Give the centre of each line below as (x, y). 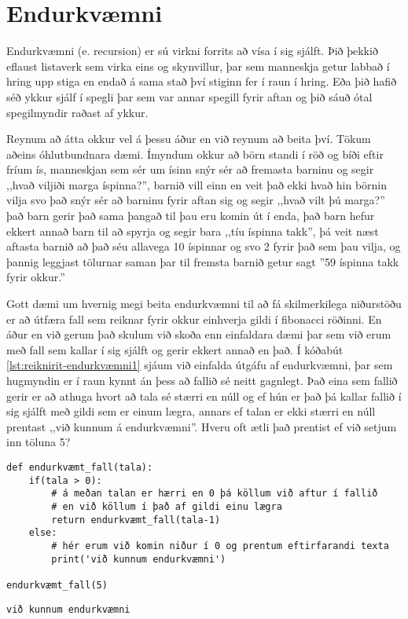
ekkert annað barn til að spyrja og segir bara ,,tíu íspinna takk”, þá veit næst (193, 231)
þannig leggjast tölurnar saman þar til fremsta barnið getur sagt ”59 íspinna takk (203, 261)
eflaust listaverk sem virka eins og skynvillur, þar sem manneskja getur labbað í (198, 66)
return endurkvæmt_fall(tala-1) (136, 520)
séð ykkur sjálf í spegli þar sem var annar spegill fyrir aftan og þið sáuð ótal (189, 96)
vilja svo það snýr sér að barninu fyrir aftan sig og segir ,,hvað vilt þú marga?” (196, 200)
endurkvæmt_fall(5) (57, 585)
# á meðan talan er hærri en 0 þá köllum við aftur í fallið (215, 494)
